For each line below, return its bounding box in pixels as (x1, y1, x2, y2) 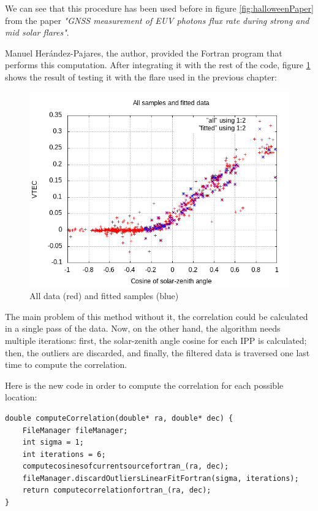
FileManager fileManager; (22, 426, 128, 435)
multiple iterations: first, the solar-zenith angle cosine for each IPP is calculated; (5, 334, 307, 346)
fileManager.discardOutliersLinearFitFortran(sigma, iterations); (22, 474, 299, 483)
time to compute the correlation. (5, 358, 127, 371)
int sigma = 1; (22, 438, 84, 447)
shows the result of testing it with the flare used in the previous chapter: (5, 70, 277, 83)
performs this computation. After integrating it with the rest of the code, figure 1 (5, 58, 311, 71)
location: (5, 391, 37, 404)
